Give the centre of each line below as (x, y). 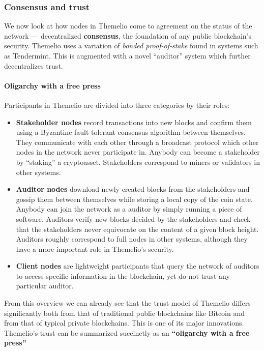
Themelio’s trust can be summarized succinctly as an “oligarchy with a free (127, 332)
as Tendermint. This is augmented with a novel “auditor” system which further (127, 55)
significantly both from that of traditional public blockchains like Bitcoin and (125, 313)
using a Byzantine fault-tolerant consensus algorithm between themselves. (131, 132)
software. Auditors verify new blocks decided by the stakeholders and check (133, 218)
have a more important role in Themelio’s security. (95, 248)
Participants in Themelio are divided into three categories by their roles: (117, 105)
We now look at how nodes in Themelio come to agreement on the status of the (128, 26)
